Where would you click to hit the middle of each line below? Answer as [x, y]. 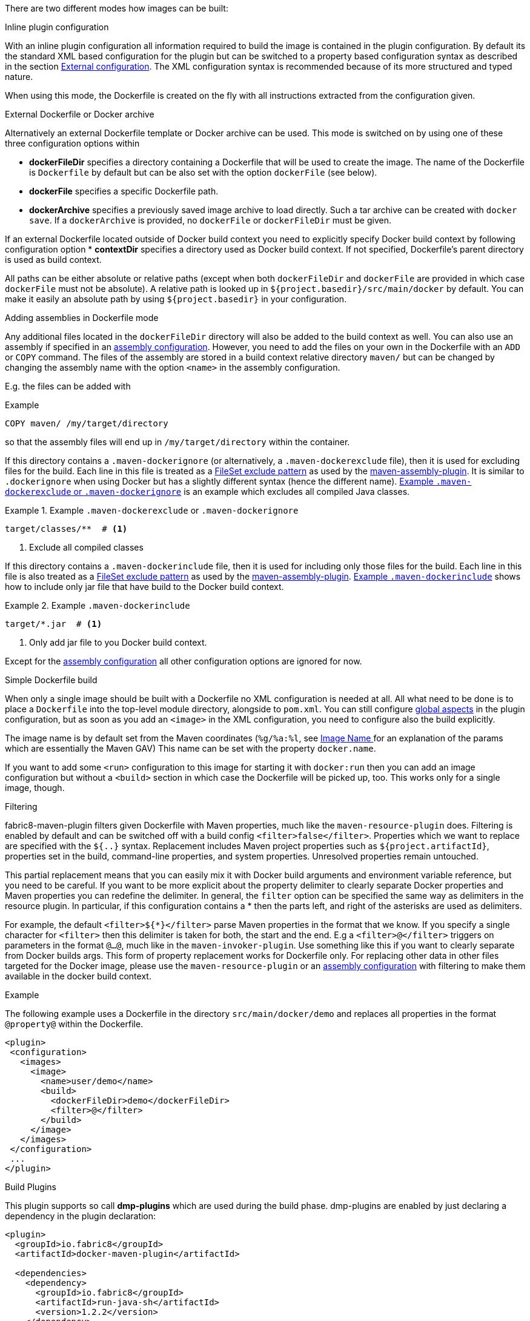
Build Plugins [31, 1187]
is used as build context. [53, 260]
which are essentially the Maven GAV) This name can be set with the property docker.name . [190, 748]
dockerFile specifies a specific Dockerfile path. [124, 191]
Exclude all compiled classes [86, 547]
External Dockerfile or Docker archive [80, 114]
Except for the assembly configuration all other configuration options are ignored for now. [184, 661]
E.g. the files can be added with [68, 386]
